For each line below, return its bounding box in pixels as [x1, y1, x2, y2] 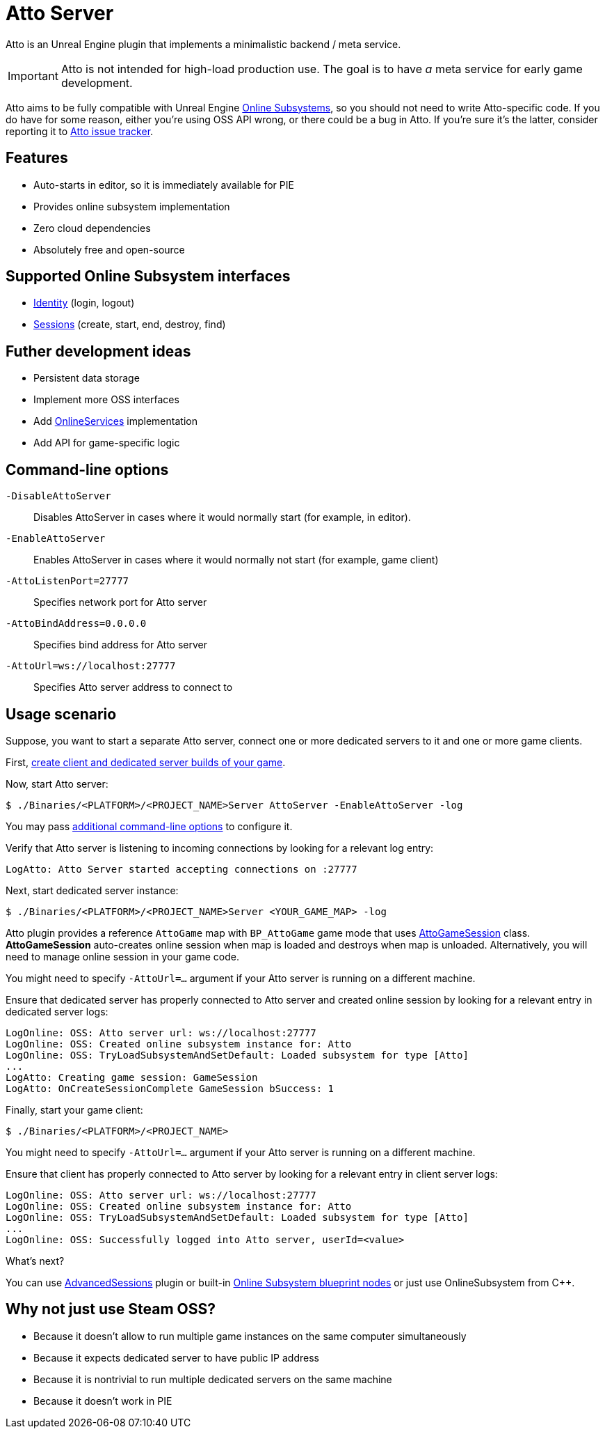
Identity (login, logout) [33, 297, 135, 309]
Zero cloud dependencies [33, 221, 151, 234]
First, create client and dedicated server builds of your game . [6, 756, 286, 768]
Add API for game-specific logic [33, 437, 180, 449]
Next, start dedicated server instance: [6, 884, 179, 896]
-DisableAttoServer [6, 490, 111, 502]
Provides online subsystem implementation [33, 200, 230, 212]
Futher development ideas [6, 342, 191, 360]
